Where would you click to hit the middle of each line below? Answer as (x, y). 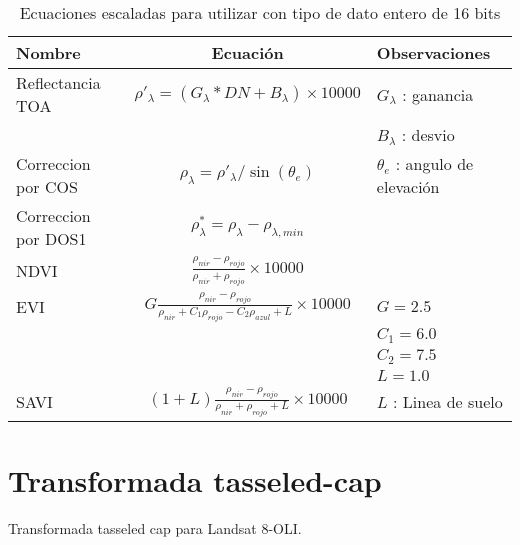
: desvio (428, 134)
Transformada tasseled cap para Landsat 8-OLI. (155, 527)
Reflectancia (58, 82)
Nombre (48, 52)
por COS (47, 186)
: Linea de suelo (448, 402)
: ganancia (438, 94)
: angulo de (434, 163)
